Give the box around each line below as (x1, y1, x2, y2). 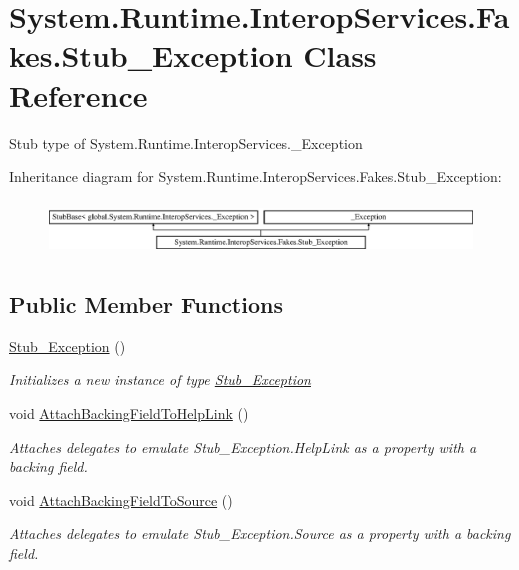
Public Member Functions (9, 289, 283, 320)
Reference (9, 74, 148, 115)
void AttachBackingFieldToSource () (9, 489, 233, 510)
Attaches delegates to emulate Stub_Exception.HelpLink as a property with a (9, 436, 477, 457)
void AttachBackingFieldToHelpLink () (9, 403, 249, 424)
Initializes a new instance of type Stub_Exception (9, 369, 311, 390)
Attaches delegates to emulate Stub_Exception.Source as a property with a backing (9, 523, 511, 544)
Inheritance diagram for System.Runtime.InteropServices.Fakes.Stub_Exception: (9, 166, 502, 187)
